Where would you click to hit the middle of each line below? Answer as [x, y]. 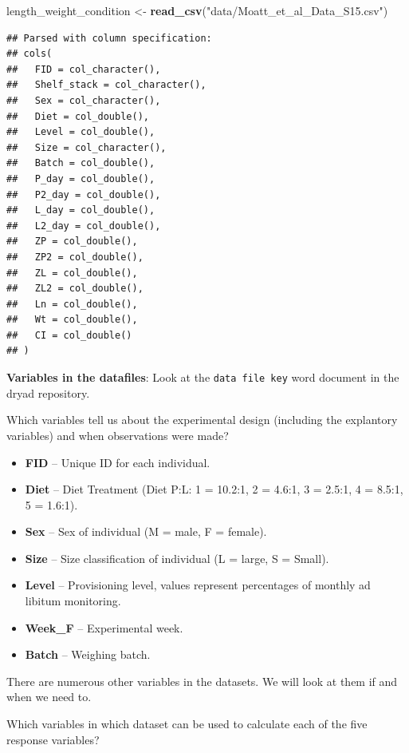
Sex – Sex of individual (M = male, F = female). [146, 531]
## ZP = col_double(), [72, 242]
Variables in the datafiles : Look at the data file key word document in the [203, 377]
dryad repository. [48, 392]
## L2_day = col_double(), [84, 226]
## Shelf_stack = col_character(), [106, 85]
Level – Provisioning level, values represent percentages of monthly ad [198, 585]
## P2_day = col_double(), [84, 194]
